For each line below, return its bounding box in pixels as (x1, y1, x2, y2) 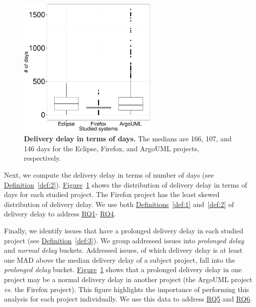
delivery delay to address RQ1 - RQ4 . (4, 208, 116, 219)
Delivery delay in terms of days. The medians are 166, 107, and (24, 133, 232, 144)
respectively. (24, 153, 61, 163)
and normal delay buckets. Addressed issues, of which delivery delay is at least (4, 245, 243, 255)
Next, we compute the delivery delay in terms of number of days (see (4, 170, 214, 180)
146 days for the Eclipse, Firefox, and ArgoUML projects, (24, 143, 199, 153)
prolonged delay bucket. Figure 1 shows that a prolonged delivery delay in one (4, 264, 242, 275)
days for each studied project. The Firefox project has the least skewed (4, 189, 220, 200)
